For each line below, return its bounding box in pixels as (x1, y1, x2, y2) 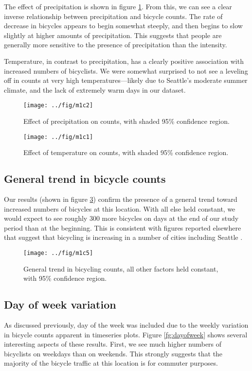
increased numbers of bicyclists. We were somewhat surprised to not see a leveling (4, 65, 248, 76)
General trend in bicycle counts (4, 171, 166, 186)
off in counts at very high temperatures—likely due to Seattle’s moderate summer (4, 75, 248, 85)
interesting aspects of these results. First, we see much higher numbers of (4, 339, 222, 349)
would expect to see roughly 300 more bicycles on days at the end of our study (4, 213, 239, 223)
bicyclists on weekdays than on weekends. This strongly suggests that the (4, 348, 223, 358)
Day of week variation (4, 297, 116, 312)
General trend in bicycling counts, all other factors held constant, (23, 263, 218, 273)
